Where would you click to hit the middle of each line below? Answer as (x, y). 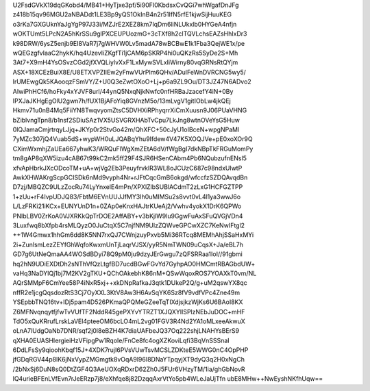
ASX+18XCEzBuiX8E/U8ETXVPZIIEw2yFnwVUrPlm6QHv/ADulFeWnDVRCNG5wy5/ (129, 72)
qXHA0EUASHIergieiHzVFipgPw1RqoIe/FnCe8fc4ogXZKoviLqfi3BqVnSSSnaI (121, 340)
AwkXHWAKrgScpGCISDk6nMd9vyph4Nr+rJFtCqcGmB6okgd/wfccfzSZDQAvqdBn (130, 177)
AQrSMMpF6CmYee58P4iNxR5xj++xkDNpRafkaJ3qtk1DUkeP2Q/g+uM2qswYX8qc (130, 283)
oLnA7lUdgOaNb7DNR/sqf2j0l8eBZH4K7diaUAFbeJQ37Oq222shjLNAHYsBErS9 (126, 331)
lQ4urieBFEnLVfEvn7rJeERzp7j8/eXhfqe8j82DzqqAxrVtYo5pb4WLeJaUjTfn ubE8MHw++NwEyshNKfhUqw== (168, 379)
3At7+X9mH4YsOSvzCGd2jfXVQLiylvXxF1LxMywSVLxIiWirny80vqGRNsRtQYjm (125, 62)
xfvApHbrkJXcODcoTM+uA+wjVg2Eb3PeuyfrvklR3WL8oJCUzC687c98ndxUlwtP (127, 168)
